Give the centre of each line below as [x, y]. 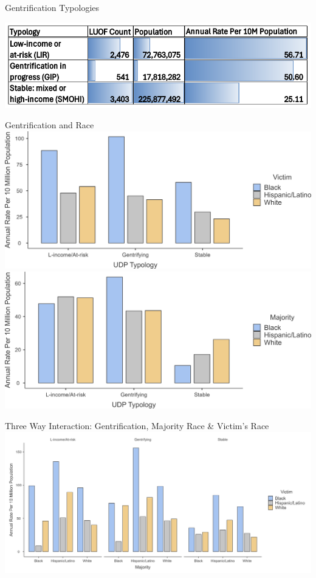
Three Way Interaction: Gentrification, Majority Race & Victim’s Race [137, 426]
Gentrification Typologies [52, 7]
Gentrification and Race [50, 125]
